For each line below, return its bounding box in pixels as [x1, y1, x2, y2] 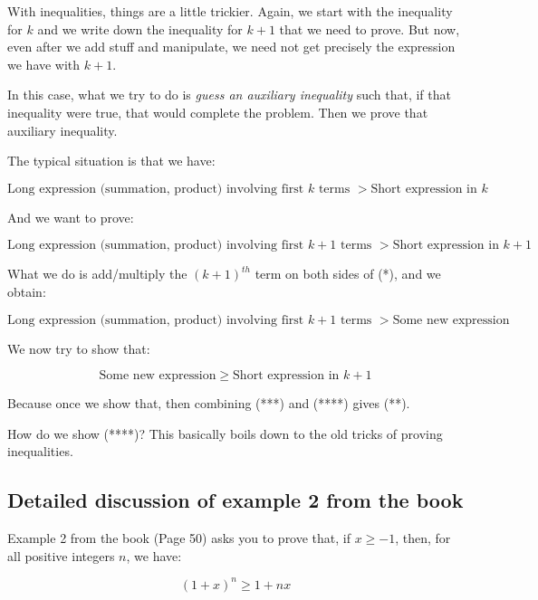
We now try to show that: [7, 338, 150, 357]
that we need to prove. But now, [279, 19, 460, 38]
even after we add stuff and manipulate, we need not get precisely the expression [7, 37, 456, 56]
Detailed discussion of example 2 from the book [7, 486, 464, 514]
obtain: [7, 281, 46, 300]
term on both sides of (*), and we [255, 264, 441, 283]
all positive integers [7, 546, 115, 565]
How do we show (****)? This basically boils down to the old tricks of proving [7, 424, 443, 443]
